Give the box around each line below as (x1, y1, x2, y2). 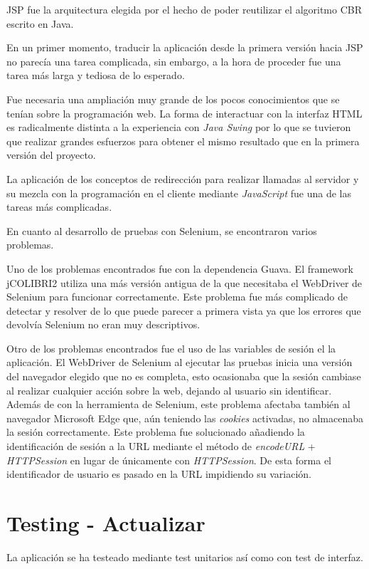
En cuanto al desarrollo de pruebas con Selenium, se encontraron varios (6, 223, 317, 238)
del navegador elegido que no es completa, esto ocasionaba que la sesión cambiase (6, 369, 361, 384)
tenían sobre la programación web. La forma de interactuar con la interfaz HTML (6, 105, 363, 120)
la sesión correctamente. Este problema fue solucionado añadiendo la (6, 424, 305, 439)
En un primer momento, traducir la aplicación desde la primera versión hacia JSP (6, 40, 363, 55)
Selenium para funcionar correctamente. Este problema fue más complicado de (6, 289, 348, 304)
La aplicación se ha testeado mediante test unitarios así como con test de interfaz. (6, 549, 363, 564)
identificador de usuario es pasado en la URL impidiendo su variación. (6, 466, 312, 481)
